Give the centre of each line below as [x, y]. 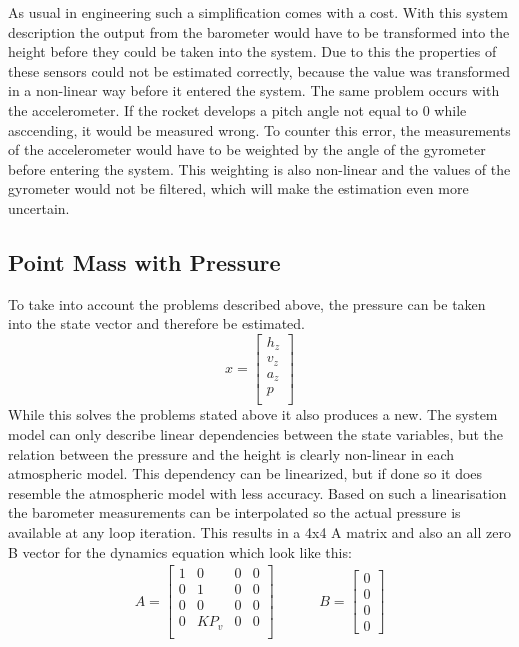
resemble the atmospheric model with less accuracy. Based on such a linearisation [257, 492]
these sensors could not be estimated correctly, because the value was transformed [259, 70]
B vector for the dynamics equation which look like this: [180, 551]
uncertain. [39, 207]
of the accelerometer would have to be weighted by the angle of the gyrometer [247, 149]
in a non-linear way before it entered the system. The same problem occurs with [254, 90]
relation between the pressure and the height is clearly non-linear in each [231, 453]
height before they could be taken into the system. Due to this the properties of [252, 51]
